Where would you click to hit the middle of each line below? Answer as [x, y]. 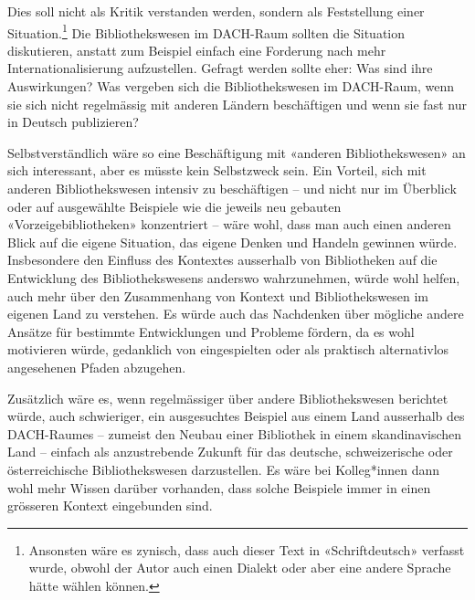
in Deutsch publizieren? [73, 122]
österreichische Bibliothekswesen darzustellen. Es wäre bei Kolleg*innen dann [224, 469]
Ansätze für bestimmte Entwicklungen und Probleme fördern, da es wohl [211, 331]
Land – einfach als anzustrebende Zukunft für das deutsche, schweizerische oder [230, 452]
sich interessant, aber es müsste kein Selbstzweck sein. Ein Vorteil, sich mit [217, 170]
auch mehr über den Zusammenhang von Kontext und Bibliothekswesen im [218, 295]
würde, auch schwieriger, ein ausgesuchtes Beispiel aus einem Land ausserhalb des [236, 416]
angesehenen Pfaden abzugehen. [97, 367]
